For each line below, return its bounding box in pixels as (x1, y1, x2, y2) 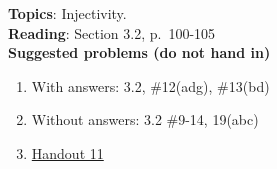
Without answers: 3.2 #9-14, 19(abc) (31, 109, 259, 130)
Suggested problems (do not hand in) (8, 42, 271, 63)
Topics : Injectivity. (8, 3, 127, 23)
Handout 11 (31, 142, 104, 163)
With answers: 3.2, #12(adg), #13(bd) (31, 75, 270, 96)
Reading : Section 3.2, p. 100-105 (8, 22, 216, 43)
